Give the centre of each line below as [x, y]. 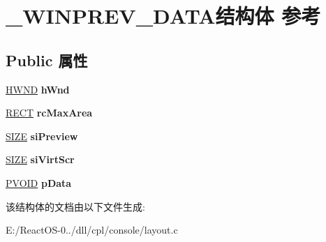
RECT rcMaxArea [49, 113]
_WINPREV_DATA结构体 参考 [163, 16]
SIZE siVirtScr [40, 159]
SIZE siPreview [42, 136]
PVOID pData [39, 182]
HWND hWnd [38, 89]
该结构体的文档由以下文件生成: [75, 206]
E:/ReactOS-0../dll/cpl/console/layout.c [92, 230]
